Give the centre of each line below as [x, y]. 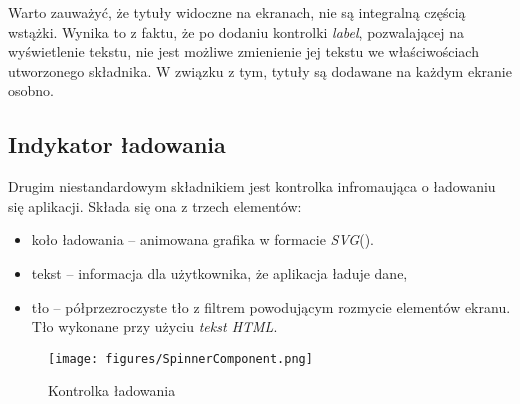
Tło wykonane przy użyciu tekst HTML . [154, 326]
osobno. [31, 90]
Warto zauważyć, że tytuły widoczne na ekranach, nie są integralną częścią [237, 12]
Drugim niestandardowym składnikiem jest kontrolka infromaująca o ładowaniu [252, 186]
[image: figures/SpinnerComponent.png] [180, 358]
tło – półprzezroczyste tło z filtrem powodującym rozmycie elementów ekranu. [271, 306]
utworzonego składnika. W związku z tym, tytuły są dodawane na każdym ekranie [260, 70]
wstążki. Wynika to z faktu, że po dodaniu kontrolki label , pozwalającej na [236, 31]
